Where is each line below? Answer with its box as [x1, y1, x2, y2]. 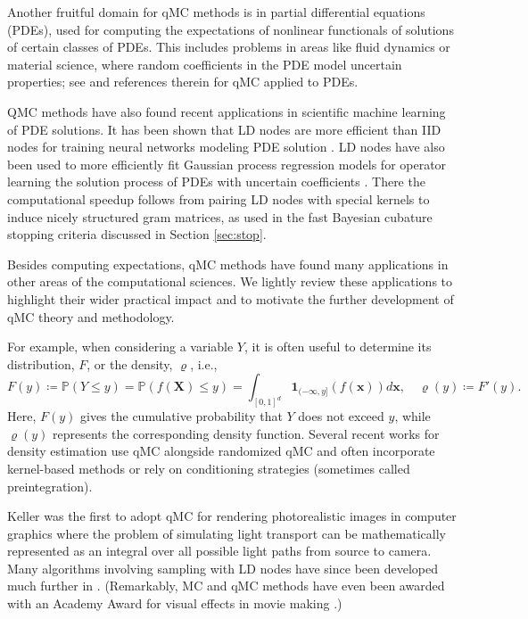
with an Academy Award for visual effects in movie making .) [7, 594, 342, 613]
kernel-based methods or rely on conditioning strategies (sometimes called [7, 458, 410, 477]
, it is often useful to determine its [243, 337, 432, 356]
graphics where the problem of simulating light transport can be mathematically [7, 524, 446, 542]
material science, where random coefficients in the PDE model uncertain [7, 54, 402, 73]
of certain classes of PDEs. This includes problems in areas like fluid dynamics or [7, 37, 450, 56]
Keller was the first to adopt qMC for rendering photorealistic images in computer [7, 507, 457, 525]
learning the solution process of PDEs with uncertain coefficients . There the [7, 172, 425, 191]
